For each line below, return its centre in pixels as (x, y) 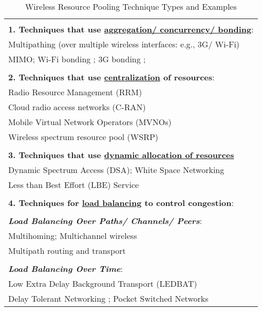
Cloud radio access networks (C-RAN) (77, 107)
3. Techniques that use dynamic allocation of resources (121, 155)
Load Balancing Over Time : (66, 269)
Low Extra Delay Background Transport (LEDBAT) (103, 283)
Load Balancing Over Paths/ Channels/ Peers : (105, 221)
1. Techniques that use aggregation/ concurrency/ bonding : (131, 29)
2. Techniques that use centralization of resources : (111, 77)
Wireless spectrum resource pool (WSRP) (83, 137)
